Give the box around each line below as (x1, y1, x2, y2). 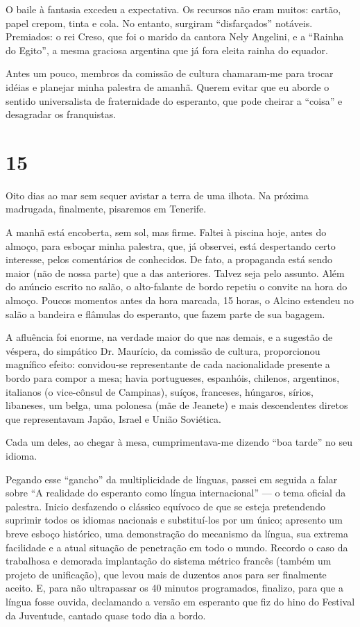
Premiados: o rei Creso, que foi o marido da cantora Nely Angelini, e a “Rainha (6, 29, 344, 44)
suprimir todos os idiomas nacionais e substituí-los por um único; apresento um (6, 512, 343, 527)
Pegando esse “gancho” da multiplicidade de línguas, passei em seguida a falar (6, 471, 338, 486)
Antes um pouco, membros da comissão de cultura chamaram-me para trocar (6, 66, 334, 81)
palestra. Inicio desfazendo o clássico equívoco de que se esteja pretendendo (6, 499, 325, 513)
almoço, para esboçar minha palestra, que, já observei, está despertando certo (6, 238, 336, 253)
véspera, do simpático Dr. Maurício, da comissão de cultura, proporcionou (6, 343, 320, 358)
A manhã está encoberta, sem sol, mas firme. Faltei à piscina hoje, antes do (6, 225, 327, 240)
